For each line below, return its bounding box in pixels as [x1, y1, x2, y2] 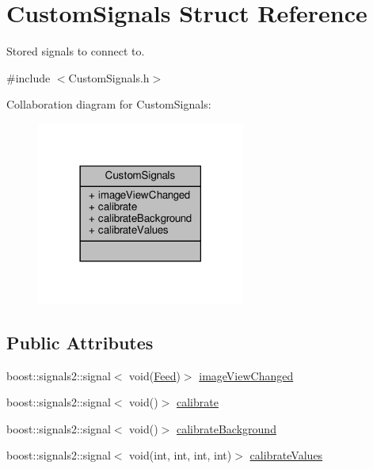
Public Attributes [6, 330, 154, 354]
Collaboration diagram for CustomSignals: [6, 96, 211, 112]
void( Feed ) [129, 367, 181, 383]
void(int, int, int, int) [129, 447, 232, 463]
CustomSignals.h [68, 69, 150, 86]
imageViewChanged [199, 367, 294, 383]
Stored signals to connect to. [6, 43, 145, 59]
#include [6, 69, 51, 86]
